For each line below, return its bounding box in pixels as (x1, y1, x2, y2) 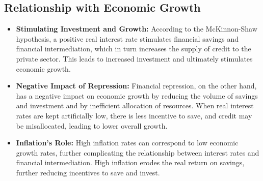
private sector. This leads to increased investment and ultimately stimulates (16, 53, 253, 64)
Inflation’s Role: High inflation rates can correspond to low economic (16, 137, 239, 148)
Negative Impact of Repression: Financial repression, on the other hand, (16, 80, 257, 91)
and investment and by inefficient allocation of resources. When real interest (16, 100, 254, 111)
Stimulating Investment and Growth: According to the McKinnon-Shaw (16, 23, 257, 34)
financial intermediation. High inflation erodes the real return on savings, (16, 157, 245, 168)
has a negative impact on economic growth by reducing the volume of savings (16, 90, 258, 101)
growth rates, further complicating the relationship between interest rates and (16, 147, 259, 158)
